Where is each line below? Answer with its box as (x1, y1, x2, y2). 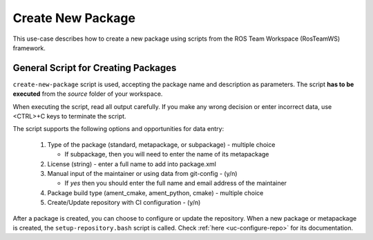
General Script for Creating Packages (12, 62, 177, 74)
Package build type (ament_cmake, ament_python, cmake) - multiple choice (47, 188, 264, 197)
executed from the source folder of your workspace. (12, 90, 163, 98)
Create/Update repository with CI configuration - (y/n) (47, 199, 201, 207)
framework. (12, 43, 46, 52)
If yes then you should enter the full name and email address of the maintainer (64, 179, 287, 188)
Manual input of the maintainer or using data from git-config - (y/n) (47, 169, 238, 177)
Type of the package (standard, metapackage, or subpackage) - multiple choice (47, 140, 276, 148)
